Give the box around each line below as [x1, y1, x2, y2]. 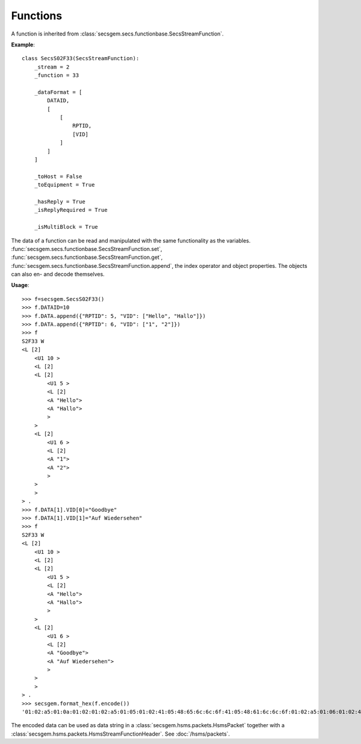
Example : [11, 41, 35, 48]
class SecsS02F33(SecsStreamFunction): [22, 55, 140, 62]
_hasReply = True [34, 198, 85, 205]
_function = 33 [34, 72, 79, 79]
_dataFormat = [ [34, 88, 82, 96]
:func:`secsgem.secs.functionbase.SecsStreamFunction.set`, [11, 245, 162, 252]
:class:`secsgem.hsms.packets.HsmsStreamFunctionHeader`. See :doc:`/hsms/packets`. [11, 730, 230, 737]
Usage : [11, 282, 29, 289]
